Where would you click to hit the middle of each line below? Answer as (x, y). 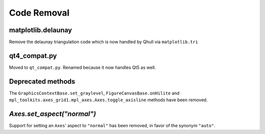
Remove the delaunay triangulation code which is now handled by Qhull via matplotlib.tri (104, 42)
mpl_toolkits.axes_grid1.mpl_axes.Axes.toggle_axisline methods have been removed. (108, 100)
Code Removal (39, 13)
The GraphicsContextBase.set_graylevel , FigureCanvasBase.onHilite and (94, 93)
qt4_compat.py (33, 56)
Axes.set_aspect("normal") (53, 114)
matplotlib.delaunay (40, 30)
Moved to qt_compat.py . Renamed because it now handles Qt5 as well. (82, 67)
